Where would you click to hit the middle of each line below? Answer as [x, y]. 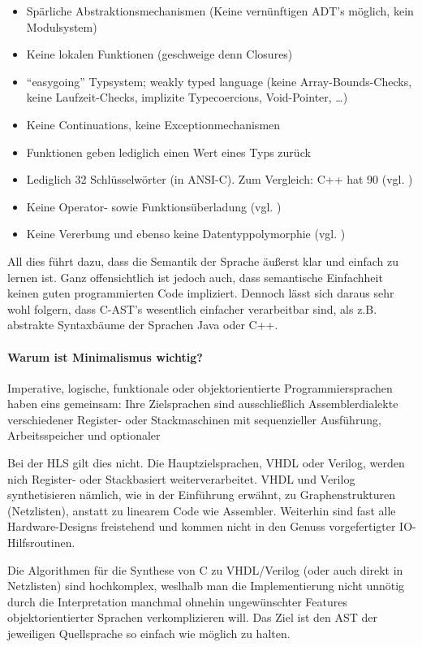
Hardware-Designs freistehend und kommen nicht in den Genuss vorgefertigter [202, 526]
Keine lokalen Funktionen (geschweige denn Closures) [159, 54]
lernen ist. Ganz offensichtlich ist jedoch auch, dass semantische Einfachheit [195, 277]
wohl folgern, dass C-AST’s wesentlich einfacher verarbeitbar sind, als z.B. [192, 308]
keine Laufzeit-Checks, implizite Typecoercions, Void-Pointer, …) [187, 97]
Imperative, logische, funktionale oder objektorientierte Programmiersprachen [200, 387]
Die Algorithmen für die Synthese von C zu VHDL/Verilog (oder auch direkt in [205, 569]
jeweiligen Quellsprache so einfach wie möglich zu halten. [149, 634]
